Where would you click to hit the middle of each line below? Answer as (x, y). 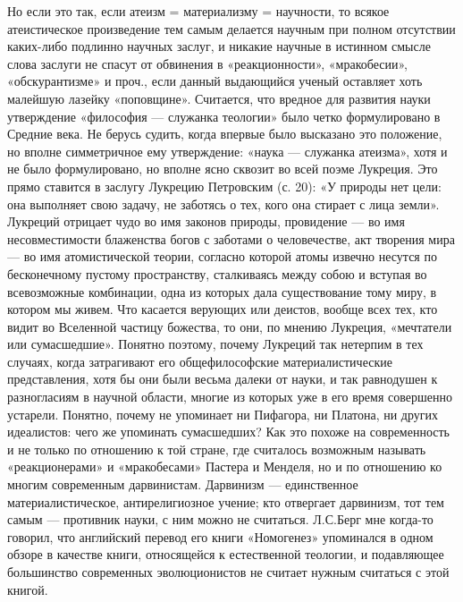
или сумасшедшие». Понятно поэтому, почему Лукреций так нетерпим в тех (215, 344)
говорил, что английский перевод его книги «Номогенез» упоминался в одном (220, 536)
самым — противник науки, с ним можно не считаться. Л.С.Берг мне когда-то (220, 519)
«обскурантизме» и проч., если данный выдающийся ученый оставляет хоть (215, 81)
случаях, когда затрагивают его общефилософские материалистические (200, 361)
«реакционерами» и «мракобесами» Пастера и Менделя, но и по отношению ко (225, 466)
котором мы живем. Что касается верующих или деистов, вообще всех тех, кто (223, 309)
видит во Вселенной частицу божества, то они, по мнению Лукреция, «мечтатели (230, 326)
